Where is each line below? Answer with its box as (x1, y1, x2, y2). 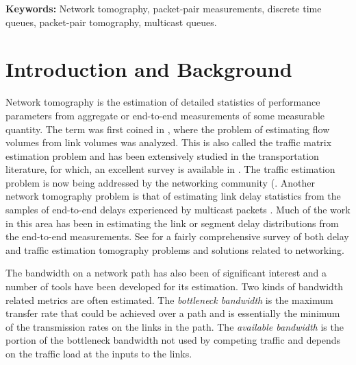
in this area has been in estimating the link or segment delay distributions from (5, 215, 339, 230)
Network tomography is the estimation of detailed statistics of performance (5, 95, 320, 109)
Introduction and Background (5, 55, 292, 83)
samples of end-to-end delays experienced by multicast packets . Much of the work (5, 202, 351, 217)
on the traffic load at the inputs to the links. (5, 346, 192, 360)
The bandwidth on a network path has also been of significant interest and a (5, 266, 327, 280)
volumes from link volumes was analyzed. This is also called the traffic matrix (5, 135, 332, 150)
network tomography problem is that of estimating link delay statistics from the (5, 189, 341, 203)
